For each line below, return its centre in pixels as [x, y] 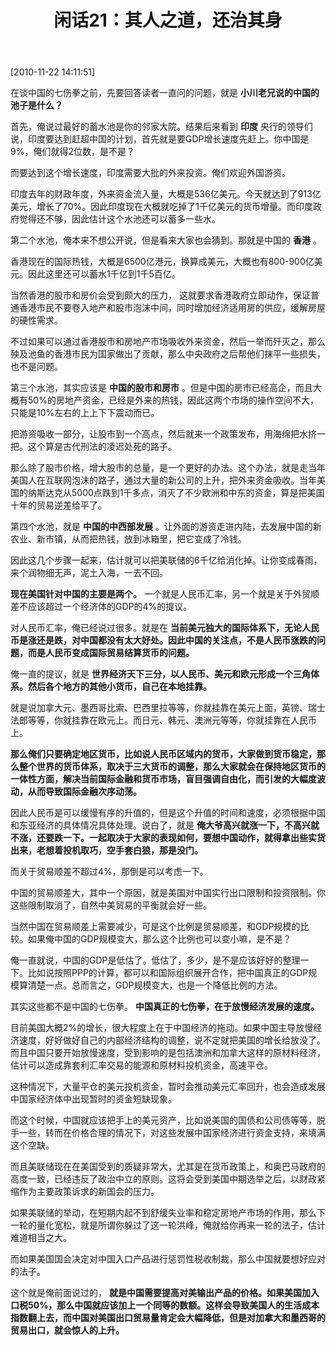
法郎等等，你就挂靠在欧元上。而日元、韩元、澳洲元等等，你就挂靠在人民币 [163, 720]
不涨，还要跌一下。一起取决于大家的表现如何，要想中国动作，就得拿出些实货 [168, 838]
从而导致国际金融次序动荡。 [84, 792]
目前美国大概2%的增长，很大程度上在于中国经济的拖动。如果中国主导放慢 [162, 1028]
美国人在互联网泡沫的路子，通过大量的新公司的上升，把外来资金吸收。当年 [163, 480]
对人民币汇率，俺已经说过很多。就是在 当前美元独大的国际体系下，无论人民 [165, 628]
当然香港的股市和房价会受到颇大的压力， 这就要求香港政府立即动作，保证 [160, 295]
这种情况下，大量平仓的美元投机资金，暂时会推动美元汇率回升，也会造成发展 [168, 1087]
